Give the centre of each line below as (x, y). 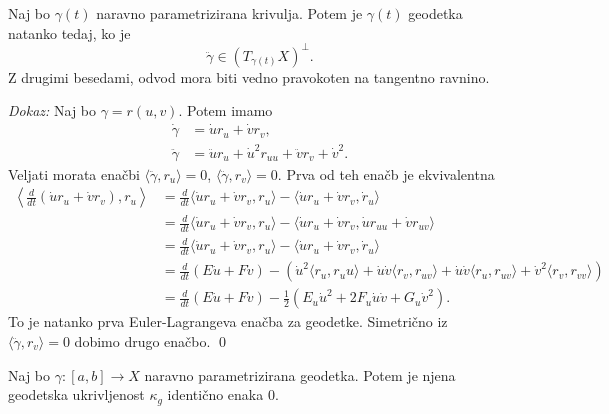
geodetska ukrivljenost (76, 394)
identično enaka (215, 394)
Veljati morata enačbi (74, 173)
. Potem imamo (225, 110)
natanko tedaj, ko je (69, 32)
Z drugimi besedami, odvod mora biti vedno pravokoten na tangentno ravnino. (249, 76)
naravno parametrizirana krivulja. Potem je (229, 13)
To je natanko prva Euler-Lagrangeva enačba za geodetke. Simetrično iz (228, 321)
